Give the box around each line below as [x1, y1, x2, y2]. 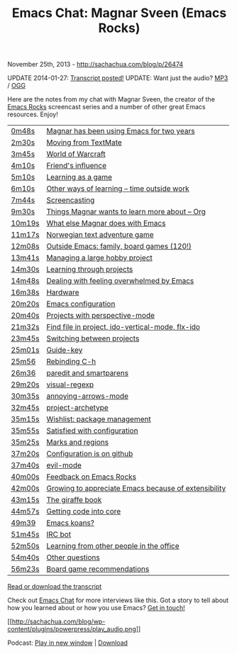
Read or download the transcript [7, 582, 102, 591]
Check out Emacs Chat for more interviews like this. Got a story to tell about [7, 596, 229, 604]
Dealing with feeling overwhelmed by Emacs [45, 276, 194, 286]
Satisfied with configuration [45, 426, 138, 436]
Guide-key [45, 345, 83, 355]
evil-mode [45, 460, 82, 470]
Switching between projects [45, 333, 140, 343]
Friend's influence [45, 161, 106, 171]
